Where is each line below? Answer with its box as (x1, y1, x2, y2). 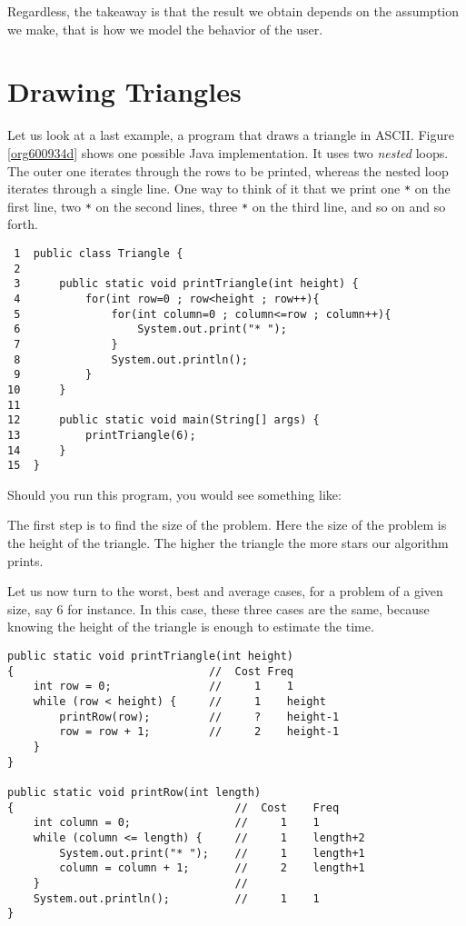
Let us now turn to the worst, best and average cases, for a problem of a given (7, 582, 443, 601)
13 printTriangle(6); (7, 428, 196, 442)
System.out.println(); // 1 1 (33, 891, 320, 905)
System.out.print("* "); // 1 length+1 (59, 846, 365, 860)
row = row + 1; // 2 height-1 (59, 725, 340, 739)
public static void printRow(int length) (7, 785, 262, 799)
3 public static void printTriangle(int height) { (14, 277, 359, 291)
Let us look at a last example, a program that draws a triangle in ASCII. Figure (7, 125, 454, 144)
